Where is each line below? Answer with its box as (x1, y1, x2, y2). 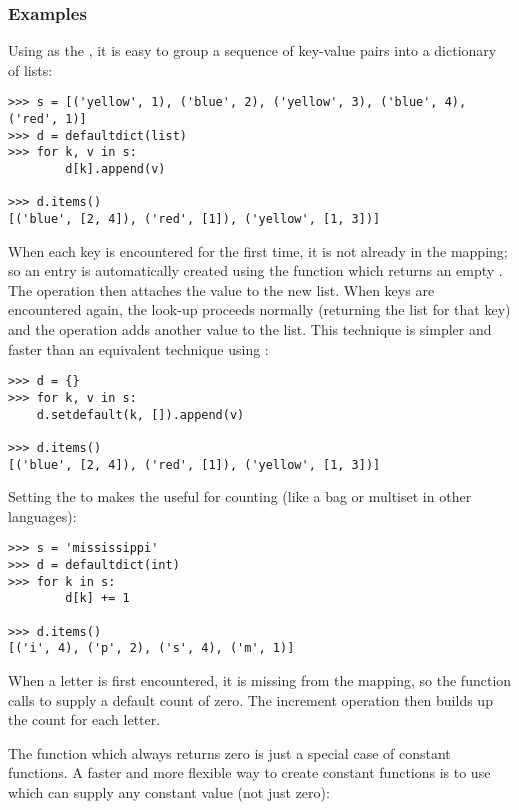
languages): (8, 505, 77, 526)
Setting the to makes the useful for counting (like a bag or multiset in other (8, 486, 472, 507)
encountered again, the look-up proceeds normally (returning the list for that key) (8, 299, 511, 320)
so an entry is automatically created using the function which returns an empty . (8, 260, 503, 281)
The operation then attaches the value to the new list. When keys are (8, 279, 435, 300)
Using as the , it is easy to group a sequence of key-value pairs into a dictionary (8, 40, 497, 61)
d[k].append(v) (65, 162, 166, 177)
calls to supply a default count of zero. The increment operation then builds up (8, 689, 493, 710)
